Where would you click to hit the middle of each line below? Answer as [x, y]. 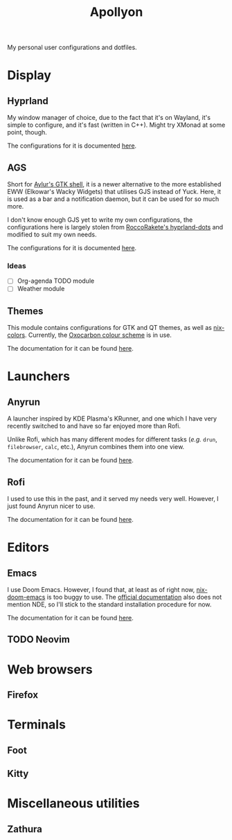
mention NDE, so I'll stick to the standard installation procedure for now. [109, 604]
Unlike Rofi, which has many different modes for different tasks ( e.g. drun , [112, 439]
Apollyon [116, 12]
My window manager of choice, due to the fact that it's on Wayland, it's [109, 118]
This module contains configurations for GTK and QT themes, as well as [110, 328]
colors [16, 335]
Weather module [41, 289]
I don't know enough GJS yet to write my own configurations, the [100, 220]
